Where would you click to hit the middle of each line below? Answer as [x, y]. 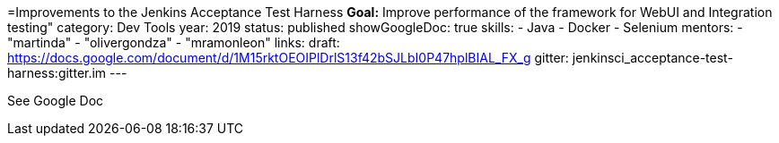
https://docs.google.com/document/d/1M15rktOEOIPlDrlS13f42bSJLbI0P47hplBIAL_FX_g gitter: [288, 58]
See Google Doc [56, 101]
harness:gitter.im [57, 73]
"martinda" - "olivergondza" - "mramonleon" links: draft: [174, 42]
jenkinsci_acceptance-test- [652, 58]
